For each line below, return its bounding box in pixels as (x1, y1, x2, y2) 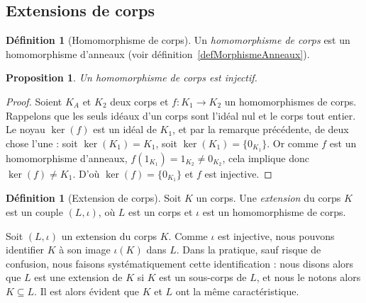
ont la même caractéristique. (175, 284, 299, 299)
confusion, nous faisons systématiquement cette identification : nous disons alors (6, 256, 354, 270)
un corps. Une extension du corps (196, 190, 341, 205)
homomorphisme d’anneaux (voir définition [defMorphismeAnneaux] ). (6, 46, 310, 61)
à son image (59, 242, 111, 257)
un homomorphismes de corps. (224, 93, 357, 108)
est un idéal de (93, 122, 157, 137)
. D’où (72, 166, 100, 181)
